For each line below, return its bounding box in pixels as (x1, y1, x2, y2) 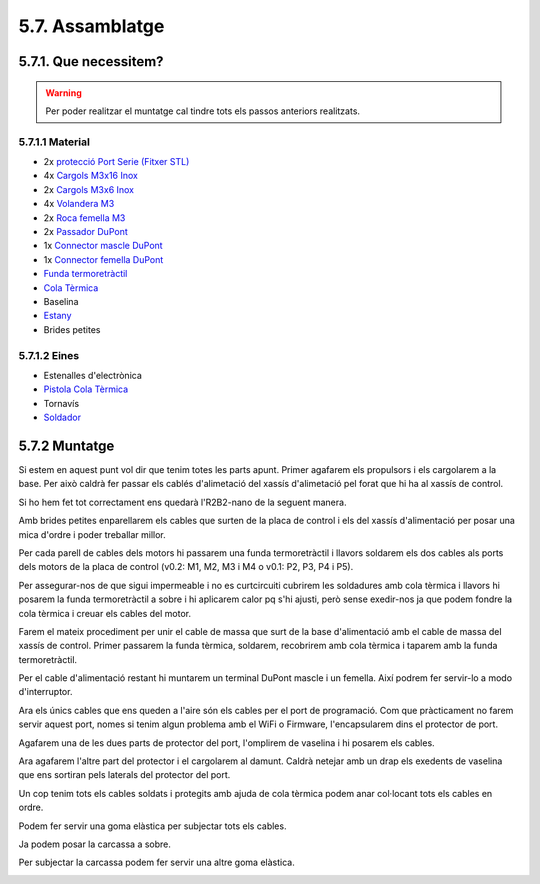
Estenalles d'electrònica (43, 369, 142, 381)
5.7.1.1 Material (18, 135, 90, 149)
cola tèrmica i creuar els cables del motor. (18, 607, 192, 619)
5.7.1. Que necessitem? (18, 53, 164, 70)
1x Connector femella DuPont (43, 253, 164, 265)
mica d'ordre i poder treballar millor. (18, 528, 166, 540)
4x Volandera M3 (43, 198, 115, 210)
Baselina (43, 296, 79, 307)
